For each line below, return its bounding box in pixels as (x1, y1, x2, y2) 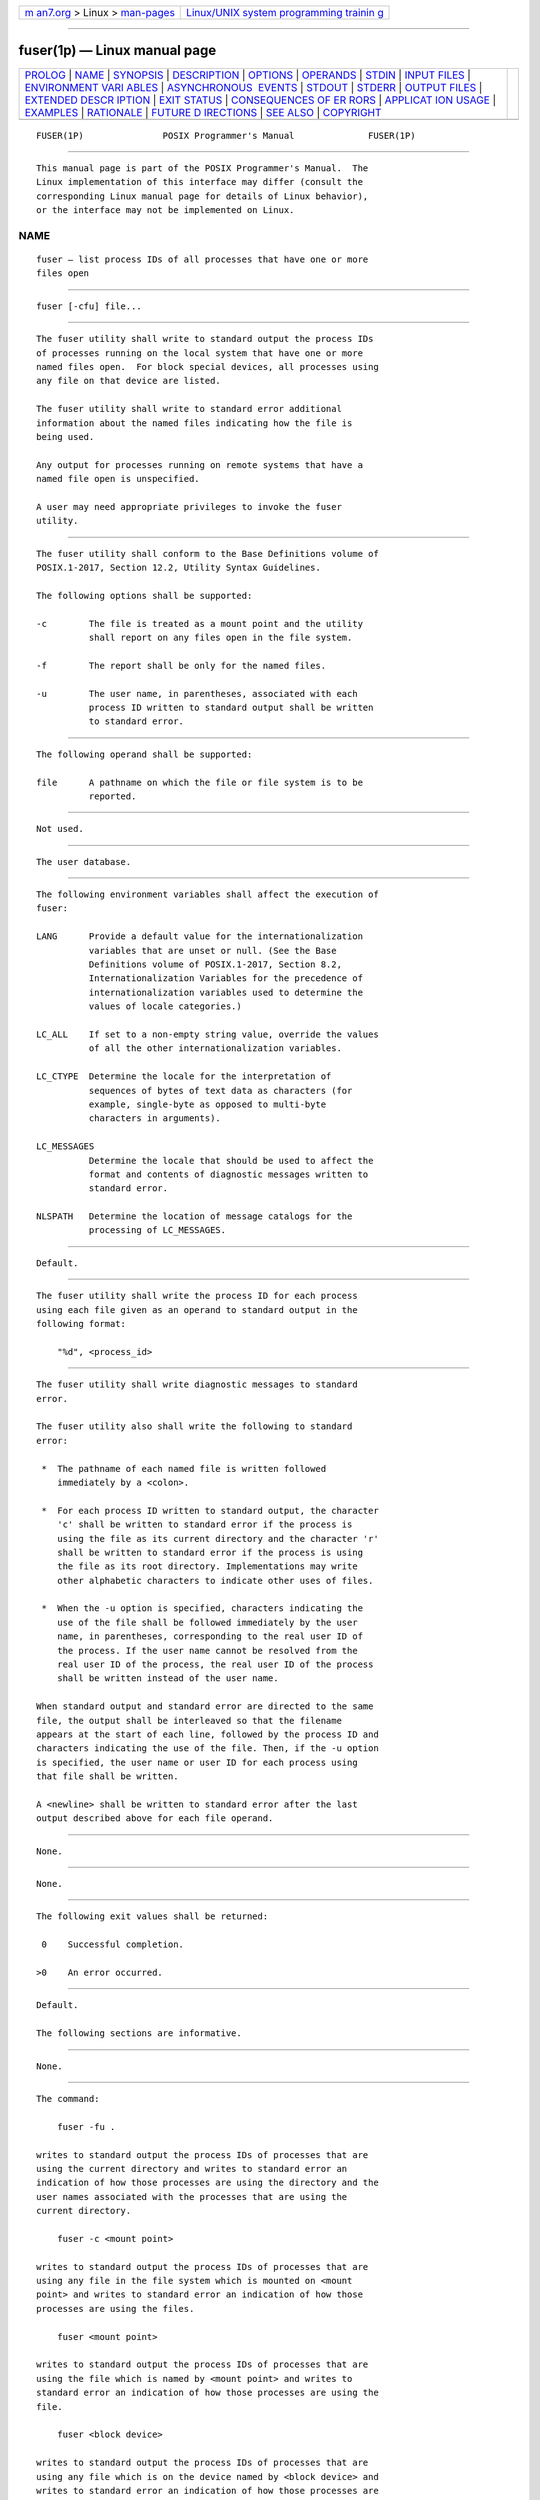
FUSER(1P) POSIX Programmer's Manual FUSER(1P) (36, 130, 416, 141)
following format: (36, 1318, 127, 1330)
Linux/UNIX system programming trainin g (186, 6, 384, 19)
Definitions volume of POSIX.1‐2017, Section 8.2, (88, 959, 342, 970)
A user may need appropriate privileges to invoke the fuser (36, 501, 342, 512)
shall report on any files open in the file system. (88, 632, 353, 644)
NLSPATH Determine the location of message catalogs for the (36, 1211, 353, 1222)
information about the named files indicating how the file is (36, 417, 353, 429)
